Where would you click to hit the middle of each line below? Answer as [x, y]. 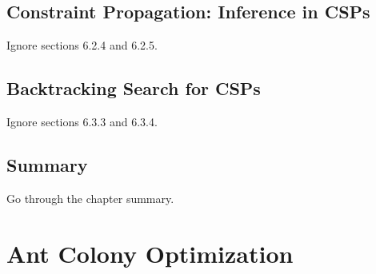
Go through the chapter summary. [90, 198]
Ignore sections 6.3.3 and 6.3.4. [82, 121]
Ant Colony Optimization [150, 253]
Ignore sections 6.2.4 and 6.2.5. [82, 45]
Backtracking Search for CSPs [134, 88]
